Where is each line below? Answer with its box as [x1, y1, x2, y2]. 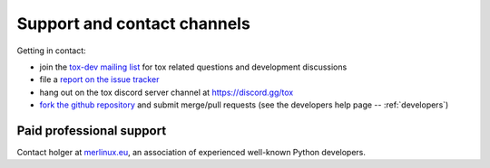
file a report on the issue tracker [39, 74, 160, 85]
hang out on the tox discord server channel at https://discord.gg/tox [39, 87, 294, 98]
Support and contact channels [16, 14, 251, 33]
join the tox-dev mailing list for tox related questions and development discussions [39, 61, 348, 72]
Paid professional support [16, 123, 167, 138]
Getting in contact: [16, 45, 86, 56]
